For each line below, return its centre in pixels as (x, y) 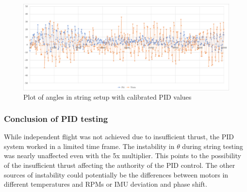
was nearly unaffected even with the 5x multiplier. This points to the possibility (123, 155)
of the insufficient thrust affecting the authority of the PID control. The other (120, 165)
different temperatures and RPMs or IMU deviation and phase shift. (106, 184)
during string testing (213, 146)
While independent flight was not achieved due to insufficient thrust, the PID (119, 137)
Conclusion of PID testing (56, 118)
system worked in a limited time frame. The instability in (89, 146)
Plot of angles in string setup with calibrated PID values (107, 97)
